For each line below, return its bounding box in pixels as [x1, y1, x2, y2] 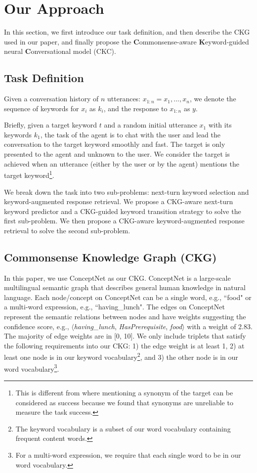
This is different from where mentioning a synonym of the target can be [15, 387, 233, 397]
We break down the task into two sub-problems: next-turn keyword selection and [4, 186, 249, 197]
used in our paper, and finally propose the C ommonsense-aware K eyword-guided [4, 36, 249, 46]
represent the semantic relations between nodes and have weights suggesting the [4, 311, 246, 322]
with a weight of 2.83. [187, 321, 253, 331]
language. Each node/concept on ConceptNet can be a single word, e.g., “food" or [4, 292, 252, 302]
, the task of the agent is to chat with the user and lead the [40, 129, 221, 139]
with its [208, 120, 232, 130]
